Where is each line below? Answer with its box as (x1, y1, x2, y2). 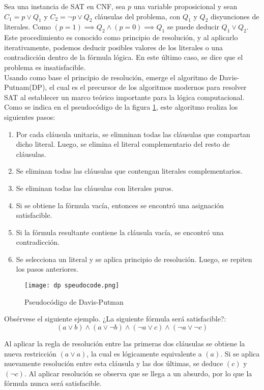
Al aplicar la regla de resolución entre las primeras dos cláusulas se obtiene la (4, 338, 245, 348)
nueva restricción (4, 348, 56, 359)
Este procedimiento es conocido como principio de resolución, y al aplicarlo (4, 32, 238, 43)
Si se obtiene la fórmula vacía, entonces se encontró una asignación (16, 200, 224, 210)
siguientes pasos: (4, 111, 55, 122)
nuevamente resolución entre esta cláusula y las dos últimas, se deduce (4, 358, 223, 369)
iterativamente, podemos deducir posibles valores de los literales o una (4, 42, 223, 52)
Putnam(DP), (4, 82, 47, 92)
